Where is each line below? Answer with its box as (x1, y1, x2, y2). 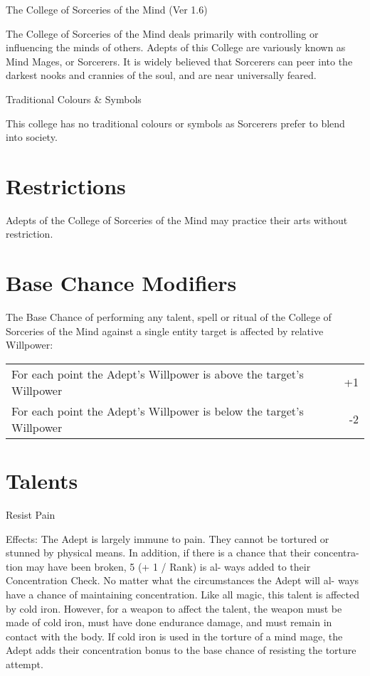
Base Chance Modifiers (6, 268, 237, 297)
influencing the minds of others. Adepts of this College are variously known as (6, 40, 346, 55)
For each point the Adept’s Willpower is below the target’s (11, 402, 304, 419)
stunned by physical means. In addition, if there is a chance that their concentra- (6, 545, 359, 560)
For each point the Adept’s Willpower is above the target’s (11, 365, 304, 382)
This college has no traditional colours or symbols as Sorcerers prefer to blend (6, 115, 345, 130)
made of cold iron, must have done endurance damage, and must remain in (6, 615, 332, 630)
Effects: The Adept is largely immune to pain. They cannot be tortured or (6, 531, 329, 546)
